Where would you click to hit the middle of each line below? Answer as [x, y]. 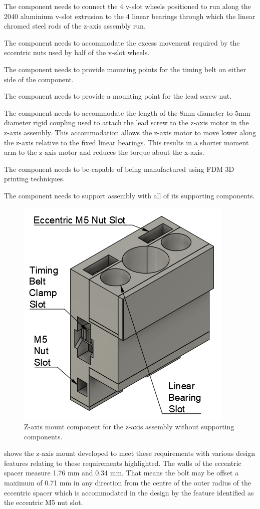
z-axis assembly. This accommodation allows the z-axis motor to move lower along [130, 132]
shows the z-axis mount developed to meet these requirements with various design [130, 453]
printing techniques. [35, 179]
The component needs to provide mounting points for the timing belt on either [125, 69]
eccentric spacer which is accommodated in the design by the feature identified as [129, 492]
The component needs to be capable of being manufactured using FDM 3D [119, 169]
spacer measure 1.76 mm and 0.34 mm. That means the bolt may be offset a [121, 473]
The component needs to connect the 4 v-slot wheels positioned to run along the [127, 6]
